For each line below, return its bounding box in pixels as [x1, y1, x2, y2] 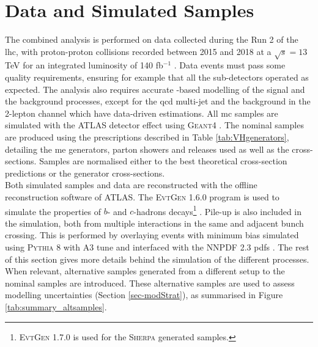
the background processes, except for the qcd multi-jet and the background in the [5, 95, 311, 108]
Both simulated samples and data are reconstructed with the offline [5, 178, 257, 191]
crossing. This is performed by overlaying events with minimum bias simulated [5, 228, 299, 241]
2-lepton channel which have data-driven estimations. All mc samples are [5, 106, 278, 119]
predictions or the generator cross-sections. [5, 166, 165, 179]
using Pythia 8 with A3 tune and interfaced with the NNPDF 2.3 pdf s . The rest [5, 241, 309, 254]
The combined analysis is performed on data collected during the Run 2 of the [5, 33, 298, 46]
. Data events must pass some [174, 59, 286, 71]
